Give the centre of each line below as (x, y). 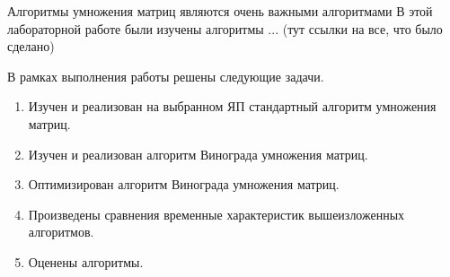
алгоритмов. (61, 232)
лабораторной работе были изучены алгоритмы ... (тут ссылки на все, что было (225, 28)
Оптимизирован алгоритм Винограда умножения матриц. (184, 184)
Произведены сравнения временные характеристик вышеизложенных (216, 214)
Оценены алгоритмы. (86, 261)
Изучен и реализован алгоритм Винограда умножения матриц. (198, 154)
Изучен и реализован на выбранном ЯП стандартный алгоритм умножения (232, 106)
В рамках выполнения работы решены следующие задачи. (166, 76)
